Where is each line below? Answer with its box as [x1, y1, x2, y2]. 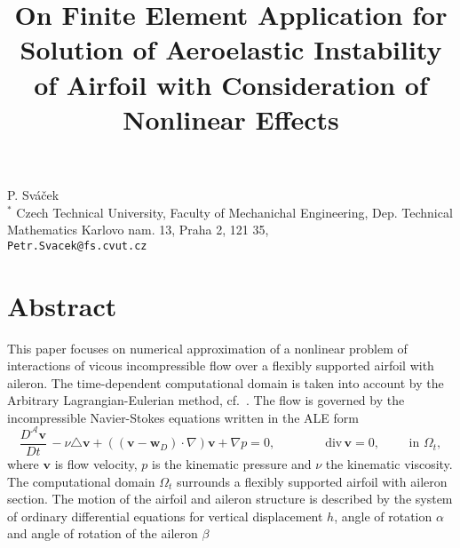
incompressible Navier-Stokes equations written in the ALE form [7, 408, 359, 426]
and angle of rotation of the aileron [7, 524, 198, 543]
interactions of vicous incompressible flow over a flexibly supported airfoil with [7, 356, 434, 375]
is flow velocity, [54, 455, 138, 473]
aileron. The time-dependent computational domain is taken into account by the [7, 373, 444, 392]
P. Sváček [7, 185, 59, 203]
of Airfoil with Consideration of [34, 66, 428, 102]
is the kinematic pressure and [152, 455, 312, 473]
